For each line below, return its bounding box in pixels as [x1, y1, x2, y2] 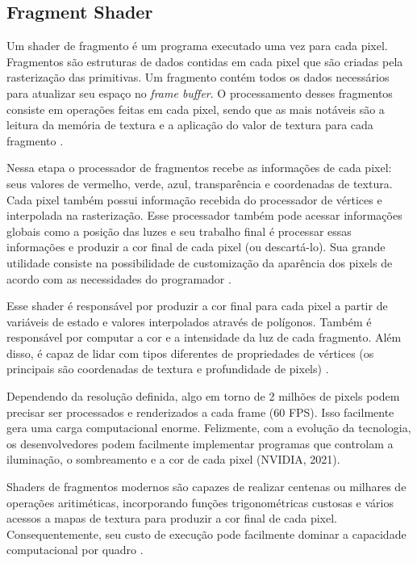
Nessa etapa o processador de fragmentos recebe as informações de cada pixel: [6, 159, 392, 176]
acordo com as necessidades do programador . [6, 270, 231, 287]
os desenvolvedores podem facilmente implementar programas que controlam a [6, 435, 394, 452]
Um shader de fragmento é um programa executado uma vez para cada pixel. [6, 37, 388, 54]
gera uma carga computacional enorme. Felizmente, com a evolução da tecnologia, [6, 419, 411, 436]
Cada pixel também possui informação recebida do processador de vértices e [6, 191, 382, 208]
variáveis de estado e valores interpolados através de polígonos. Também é [6, 313, 372, 330]
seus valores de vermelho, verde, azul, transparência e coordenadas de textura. [6, 174, 393, 191]
